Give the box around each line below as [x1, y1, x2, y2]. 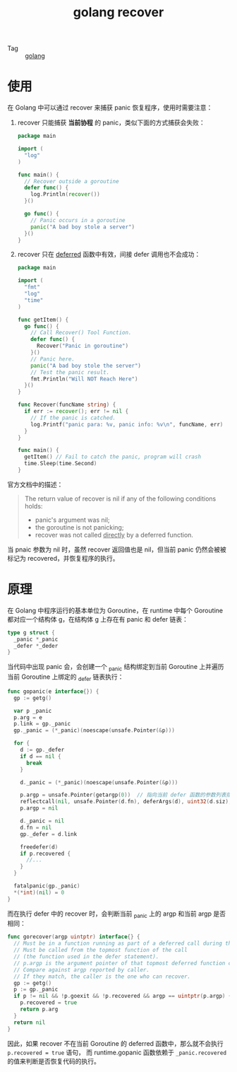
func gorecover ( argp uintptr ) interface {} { [7, 933, 140, 940]
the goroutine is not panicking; [35, 523, 124, 531]
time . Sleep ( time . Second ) [24, 460, 97, 467]
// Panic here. [30, 355, 75, 363]
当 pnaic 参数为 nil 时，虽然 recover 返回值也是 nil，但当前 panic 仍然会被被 [7, 545, 227, 554]
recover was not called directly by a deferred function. [35, 530, 194, 539]
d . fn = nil [20, 824, 52, 831]
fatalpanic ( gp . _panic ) [13, 882, 80, 890]
